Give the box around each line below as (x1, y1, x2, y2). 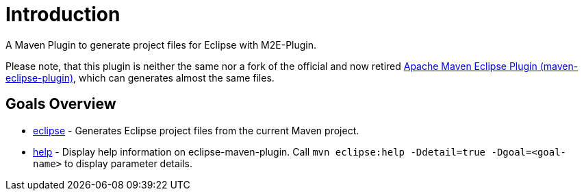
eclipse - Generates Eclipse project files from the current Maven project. (33, 124, 359, 136)
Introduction (5, 3, 120, 26)
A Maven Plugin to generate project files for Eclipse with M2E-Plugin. (5, 38, 317, 51)
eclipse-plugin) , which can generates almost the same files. (5, 71, 275, 84)
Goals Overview (5, 95, 116, 113)
